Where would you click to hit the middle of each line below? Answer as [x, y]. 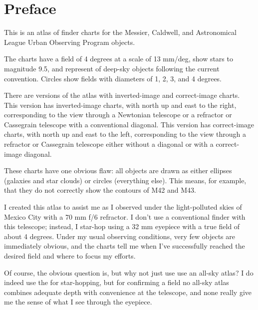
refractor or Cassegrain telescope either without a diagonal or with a [109, 144]
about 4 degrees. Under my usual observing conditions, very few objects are [120, 236]
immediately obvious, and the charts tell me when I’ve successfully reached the [125, 246]
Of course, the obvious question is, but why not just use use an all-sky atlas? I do [129, 272]
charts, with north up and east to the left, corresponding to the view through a [125, 134]
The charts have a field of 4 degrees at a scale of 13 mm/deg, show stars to [119, 59]
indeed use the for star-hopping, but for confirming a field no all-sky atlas [117, 282]
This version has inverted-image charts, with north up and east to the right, [120, 105]
